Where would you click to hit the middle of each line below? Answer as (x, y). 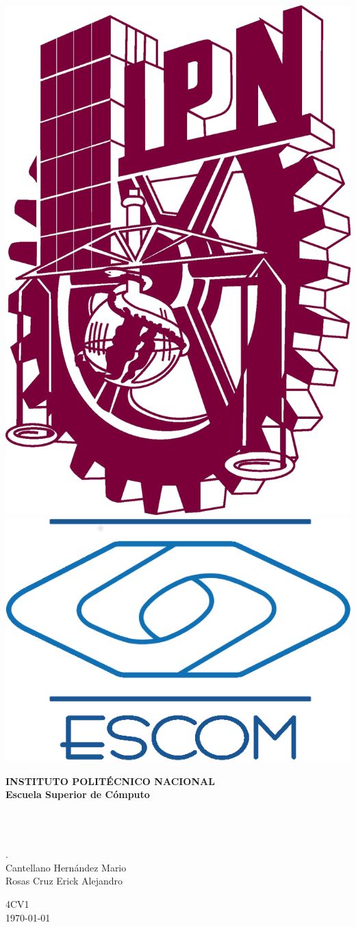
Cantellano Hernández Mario (66, 867)
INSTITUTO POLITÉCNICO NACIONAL (110, 781)
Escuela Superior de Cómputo (78, 794)
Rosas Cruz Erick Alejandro (64, 881)
